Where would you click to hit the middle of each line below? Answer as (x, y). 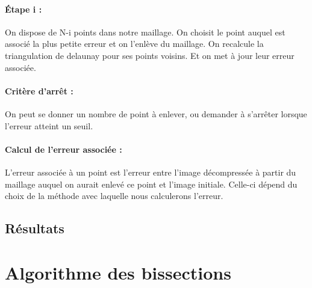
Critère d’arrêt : (39, 90)
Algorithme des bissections (118, 272)
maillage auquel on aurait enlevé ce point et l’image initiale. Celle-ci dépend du (151, 184)
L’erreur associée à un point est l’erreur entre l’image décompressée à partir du (151, 172)
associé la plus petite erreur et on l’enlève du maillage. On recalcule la (134, 44)
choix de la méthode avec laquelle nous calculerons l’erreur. (114, 196)
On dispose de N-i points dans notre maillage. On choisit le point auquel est (145, 32)
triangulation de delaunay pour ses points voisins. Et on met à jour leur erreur (150, 55)
